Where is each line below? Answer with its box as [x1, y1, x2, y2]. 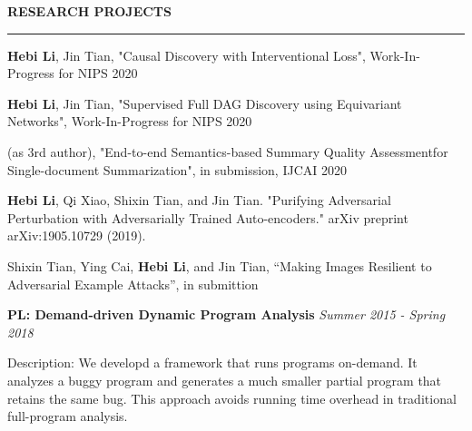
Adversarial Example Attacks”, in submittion [7, 274, 259, 293]
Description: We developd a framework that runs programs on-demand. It [7, 353, 418, 372]
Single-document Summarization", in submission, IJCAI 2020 [7, 160, 347, 179]
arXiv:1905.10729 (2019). [7, 226, 146, 245]
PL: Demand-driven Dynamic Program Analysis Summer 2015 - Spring [7, 305, 446, 324]
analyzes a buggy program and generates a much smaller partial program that [7, 370, 442, 389]
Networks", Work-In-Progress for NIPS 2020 [7, 112, 252, 131]
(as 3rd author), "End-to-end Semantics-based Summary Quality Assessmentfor [7, 142, 448, 161]
